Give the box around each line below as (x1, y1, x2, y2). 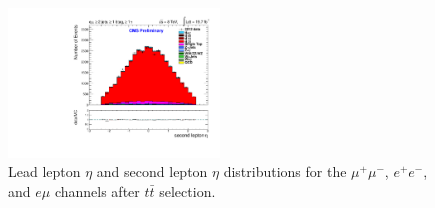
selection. (159, 181, 216, 202)
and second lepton (96, 161, 208, 182)
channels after (54, 181, 140, 202)
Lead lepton (8, 161, 81, 182)
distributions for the (223, 161, 347, 182)
